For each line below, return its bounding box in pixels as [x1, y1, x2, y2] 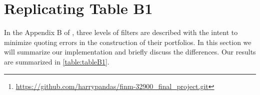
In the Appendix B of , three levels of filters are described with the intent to [4, 27, 238, 37]
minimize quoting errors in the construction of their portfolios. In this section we [4, 36, 251, 47]
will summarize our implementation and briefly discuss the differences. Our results [4, 46, 256, 57]
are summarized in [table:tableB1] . [4, 56, 109, 66]
